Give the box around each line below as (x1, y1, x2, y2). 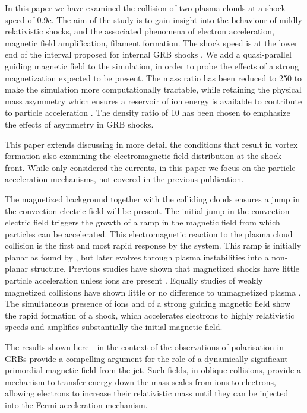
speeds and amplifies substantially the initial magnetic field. (5, 320, 223, 333)
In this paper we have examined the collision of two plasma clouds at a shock (5, 2, 286, 14)
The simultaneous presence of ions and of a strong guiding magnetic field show (5, 297, 291, 310)
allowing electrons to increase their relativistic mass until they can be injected (5, 387, 289, 399)
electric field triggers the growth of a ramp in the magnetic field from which (5, 216, 280, 228)
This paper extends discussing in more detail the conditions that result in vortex (5, 138, 298, 150)
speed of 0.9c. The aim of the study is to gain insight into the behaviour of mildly (5, 13, 302, 26)
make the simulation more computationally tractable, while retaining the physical (5, 83, 302, 96)
